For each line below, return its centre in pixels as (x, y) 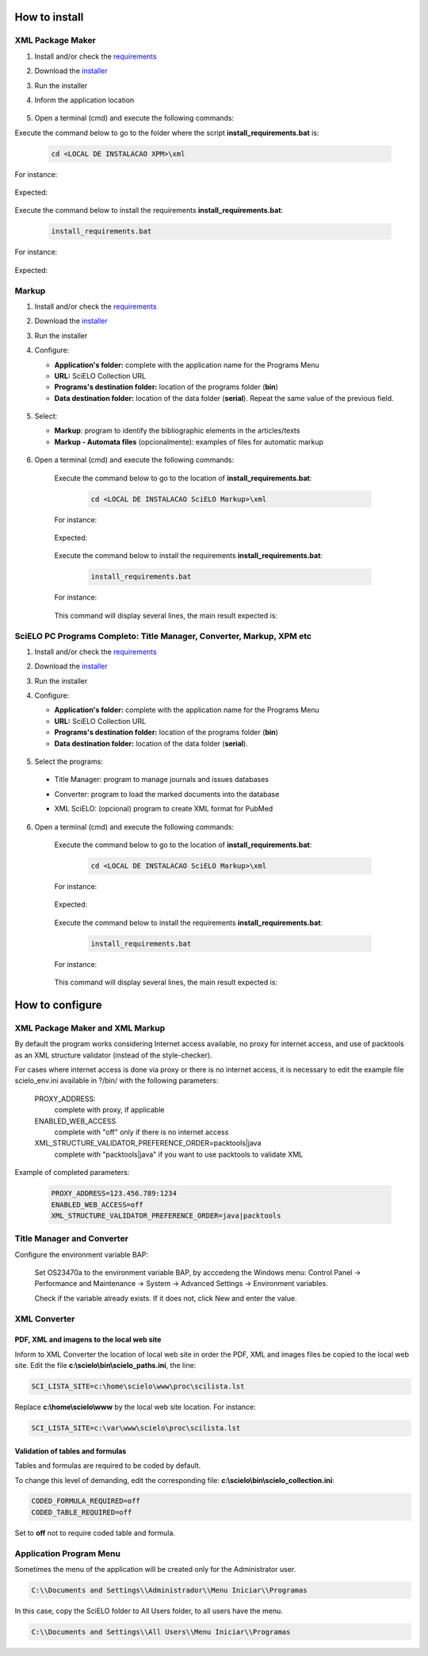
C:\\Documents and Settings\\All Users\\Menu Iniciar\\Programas (161, 1632)
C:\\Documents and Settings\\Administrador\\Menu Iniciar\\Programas (169, 1590)
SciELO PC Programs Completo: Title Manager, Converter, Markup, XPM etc (163, 636)
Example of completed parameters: (72, 1173)
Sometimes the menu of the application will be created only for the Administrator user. (155, 1569)
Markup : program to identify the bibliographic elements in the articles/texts (177, 431)
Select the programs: (69, 761)
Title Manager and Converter (71, 1238)
